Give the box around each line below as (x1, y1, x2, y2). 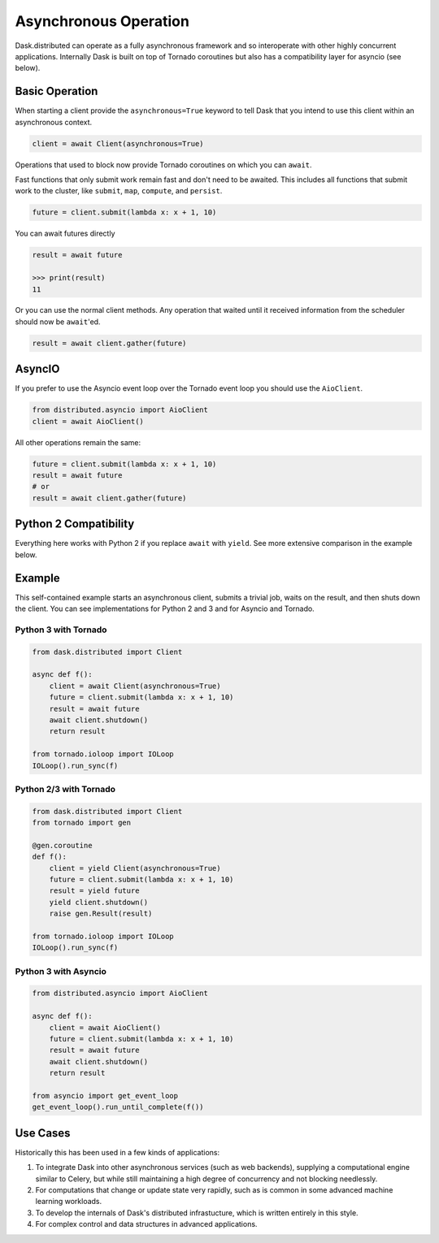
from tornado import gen (32, 818, 132, 828)
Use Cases (15, 1126, 71, 1140)
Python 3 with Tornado (15, 624, 107, 635)
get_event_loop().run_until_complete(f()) (32, 1102, 204, 1112)
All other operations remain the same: (15, 437, 141, 447)
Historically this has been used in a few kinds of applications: (15, 1147, 220, 1157)
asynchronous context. (15, 117, 93, 127)
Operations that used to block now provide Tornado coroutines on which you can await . (15, 159, 312, 170)
